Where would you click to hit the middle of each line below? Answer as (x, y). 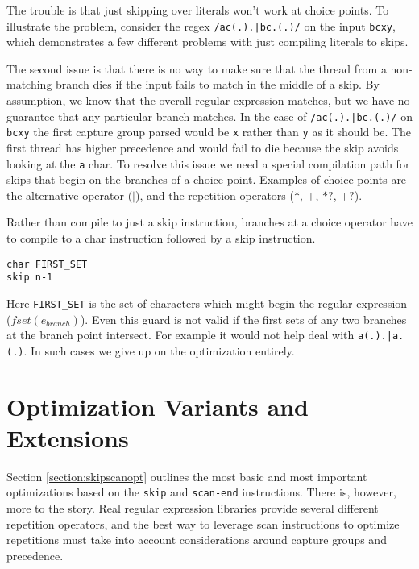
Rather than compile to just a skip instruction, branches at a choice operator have (209, 222)
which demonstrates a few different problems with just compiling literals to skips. (207, 42)
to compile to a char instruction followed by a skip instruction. (161, 237)
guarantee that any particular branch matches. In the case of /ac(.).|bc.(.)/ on (209, 116)
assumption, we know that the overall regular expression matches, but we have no (208, 100)
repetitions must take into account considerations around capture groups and (197, 540)
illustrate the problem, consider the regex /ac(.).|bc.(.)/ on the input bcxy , (201, 25)
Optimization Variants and (158, 406)
